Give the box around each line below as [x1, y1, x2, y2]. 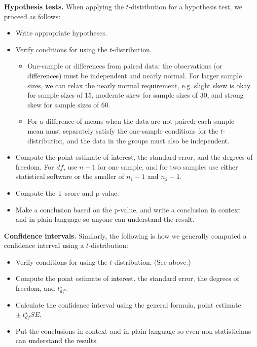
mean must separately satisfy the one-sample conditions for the [27, 125, 219, 136]
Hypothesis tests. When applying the [4, 1, 124, 11]
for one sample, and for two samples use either [98, 161, 238, 172]
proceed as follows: [4, 11, 61, 21]
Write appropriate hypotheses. [15, 28, 107, 38]
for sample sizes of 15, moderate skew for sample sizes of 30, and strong [27, 90, 244, 100]
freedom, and [15, 283, 55, 293]
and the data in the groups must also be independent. [67, 135, 230, 145]
